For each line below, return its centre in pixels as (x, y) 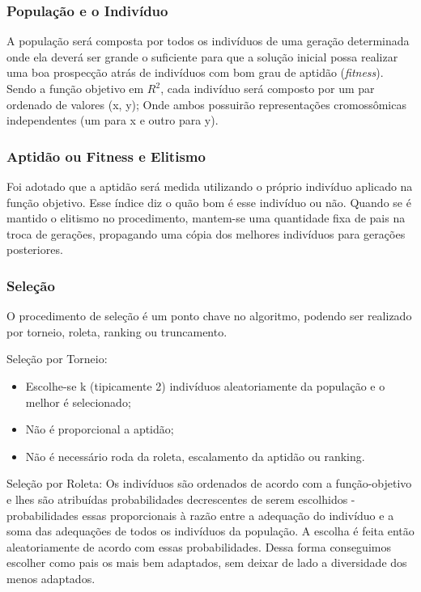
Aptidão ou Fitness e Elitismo (106, 156)
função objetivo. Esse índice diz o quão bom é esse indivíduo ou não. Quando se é (209, 202)
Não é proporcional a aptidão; (100, 429)
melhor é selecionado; (78, 402)
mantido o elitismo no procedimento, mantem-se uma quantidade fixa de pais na (206, 218)
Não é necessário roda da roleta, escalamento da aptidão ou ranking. (195, 456)
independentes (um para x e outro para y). (113, 120)
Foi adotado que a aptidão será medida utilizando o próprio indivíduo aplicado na (210, 186)
